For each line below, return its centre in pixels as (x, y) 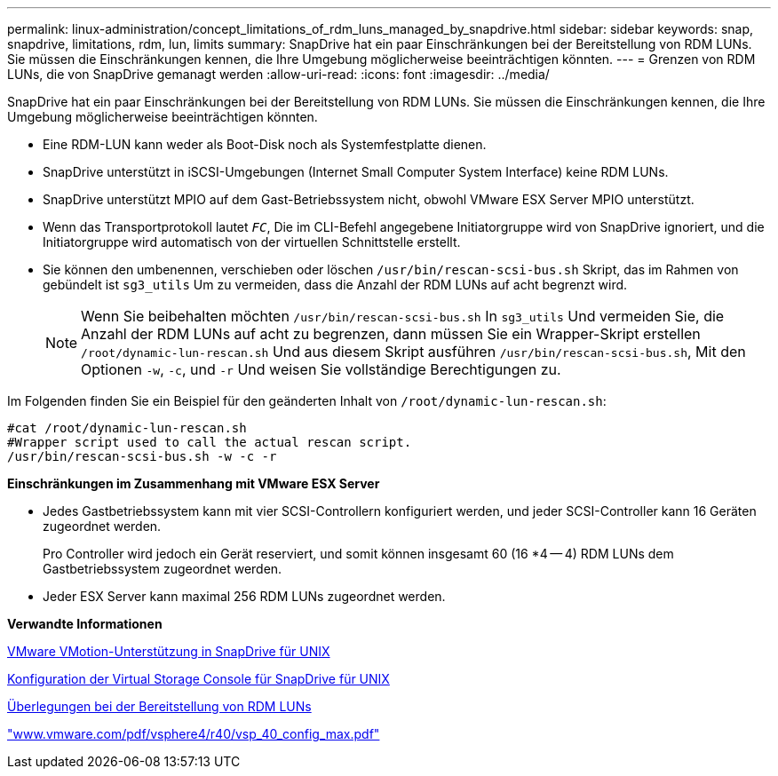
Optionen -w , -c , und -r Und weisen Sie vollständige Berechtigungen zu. (321, 369)
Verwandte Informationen (85, 624)
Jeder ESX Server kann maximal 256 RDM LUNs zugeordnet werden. (244, 596)
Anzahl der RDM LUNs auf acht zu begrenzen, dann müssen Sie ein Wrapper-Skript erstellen (391, 334)
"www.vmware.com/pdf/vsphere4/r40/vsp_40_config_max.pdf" (194, 734)
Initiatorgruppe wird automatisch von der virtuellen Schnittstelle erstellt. (252, 242)
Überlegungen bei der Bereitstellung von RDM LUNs (159, 706)
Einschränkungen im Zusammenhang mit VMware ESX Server (194, 483)
